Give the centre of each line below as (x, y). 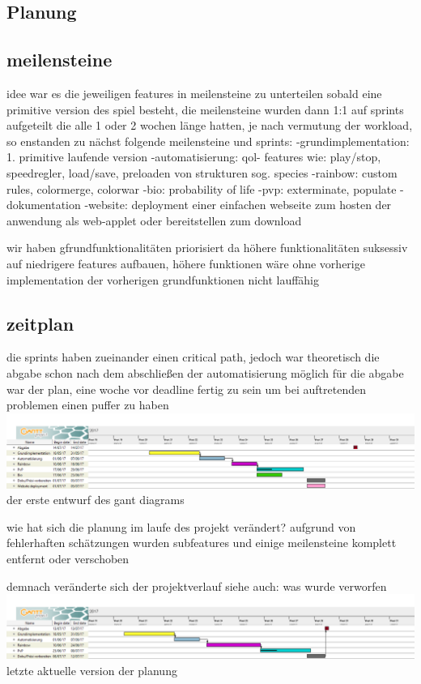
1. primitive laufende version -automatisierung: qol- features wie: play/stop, (194, 157)
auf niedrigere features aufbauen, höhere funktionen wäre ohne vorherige (186, 263)
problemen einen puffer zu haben (88, 405)
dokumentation (44, 205)
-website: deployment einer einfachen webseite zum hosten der (238, 205)
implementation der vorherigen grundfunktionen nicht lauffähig (163, 279)
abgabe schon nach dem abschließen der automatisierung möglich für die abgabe (205, 372)
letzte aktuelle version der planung (92, 670)
